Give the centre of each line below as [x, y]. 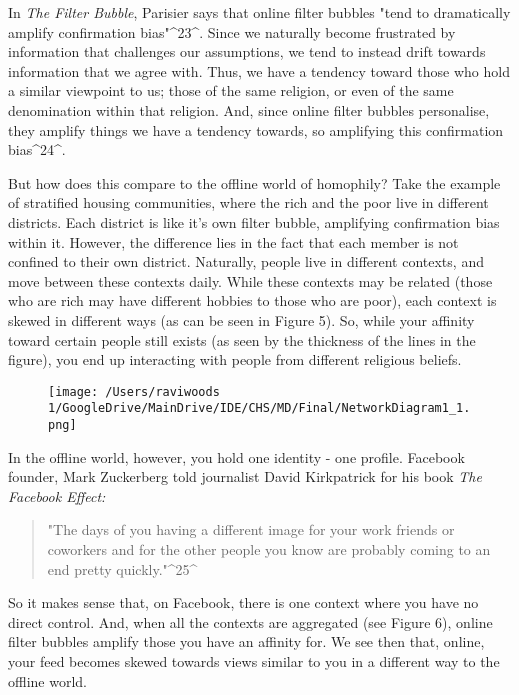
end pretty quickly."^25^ [122, 568]
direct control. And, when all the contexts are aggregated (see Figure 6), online [250, 621]
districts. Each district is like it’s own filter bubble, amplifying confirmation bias [254, 221]
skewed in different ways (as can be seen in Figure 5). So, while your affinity [241, 319]
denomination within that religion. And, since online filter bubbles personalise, [249, 109]
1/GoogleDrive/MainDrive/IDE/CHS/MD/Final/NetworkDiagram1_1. [259, 408]
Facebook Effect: [57, 495]
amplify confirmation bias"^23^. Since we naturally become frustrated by [232, 31]
